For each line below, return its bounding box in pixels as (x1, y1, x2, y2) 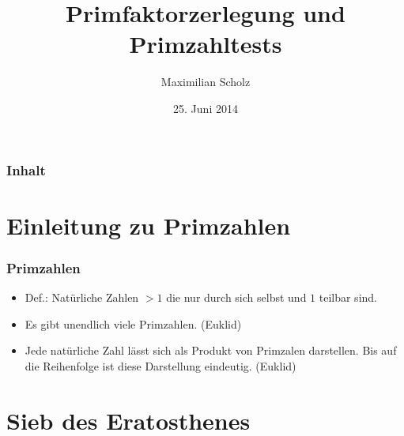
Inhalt (6, 160, 46, 179)
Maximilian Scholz (160, 73, 251, 90)
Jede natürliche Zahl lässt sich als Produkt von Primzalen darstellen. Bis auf (25, 342, 397, 359)
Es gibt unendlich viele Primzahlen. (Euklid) (25, 315, 242, 332)
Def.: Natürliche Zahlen (25, 289, 139, 306)
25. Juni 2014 (173, 100, 238, 116)
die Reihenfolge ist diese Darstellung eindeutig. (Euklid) (25, 357, 296, 374)
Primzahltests (129, 28, 282, 60)
